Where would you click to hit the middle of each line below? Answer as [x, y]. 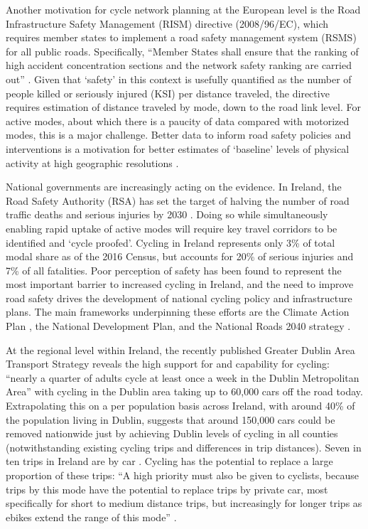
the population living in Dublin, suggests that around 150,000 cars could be [171, 419]
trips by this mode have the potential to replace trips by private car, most [167, 489]
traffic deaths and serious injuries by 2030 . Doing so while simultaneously [167, 214]
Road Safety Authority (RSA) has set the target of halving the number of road [178, 200]
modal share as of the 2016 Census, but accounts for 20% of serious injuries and [180, 256]
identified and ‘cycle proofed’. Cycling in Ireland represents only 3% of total [171, 242]
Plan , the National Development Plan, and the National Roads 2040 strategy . [178, 326]
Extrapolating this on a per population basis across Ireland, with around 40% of [180, 406]
